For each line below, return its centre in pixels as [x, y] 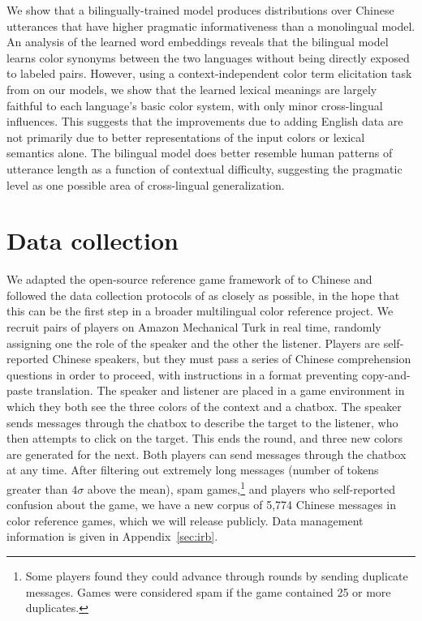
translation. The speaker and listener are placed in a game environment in [220, 390]
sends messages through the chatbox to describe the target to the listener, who [202, 422]
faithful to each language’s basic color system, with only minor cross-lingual [195, 105]
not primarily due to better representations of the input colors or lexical [186, 137]
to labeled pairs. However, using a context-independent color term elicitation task [209, 73]
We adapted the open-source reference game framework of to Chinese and [189, 279]
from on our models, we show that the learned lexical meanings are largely [192, 89]
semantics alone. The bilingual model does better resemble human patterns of [200, 153]
